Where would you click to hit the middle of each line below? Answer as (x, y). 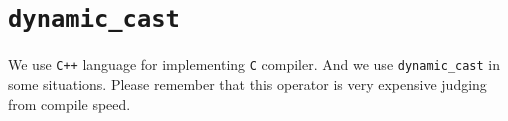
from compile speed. (69, 103)
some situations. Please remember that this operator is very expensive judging (247, 83)
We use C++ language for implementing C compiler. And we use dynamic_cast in (254, 64)
